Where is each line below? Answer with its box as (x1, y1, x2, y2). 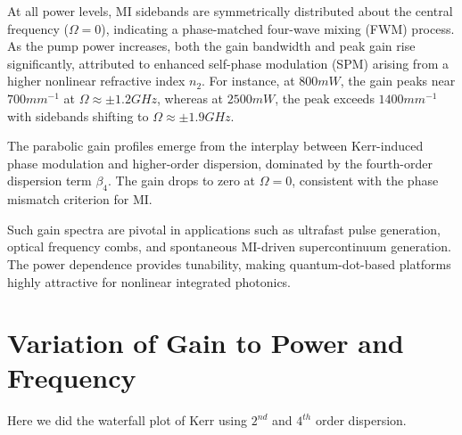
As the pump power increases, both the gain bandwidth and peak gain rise (7, 37, 416, 55)
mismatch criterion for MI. (7, 190, 153, 209)
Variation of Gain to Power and (7, 324, 404, 361)
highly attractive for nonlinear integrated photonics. (7, 272, 292, 291)
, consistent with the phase (292, 171, 439, 190)
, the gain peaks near (340, 71, 456, 90)
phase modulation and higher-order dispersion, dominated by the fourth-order (7, 153, 433, 172)
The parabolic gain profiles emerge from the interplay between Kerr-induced (7, 136, 424, 155)
